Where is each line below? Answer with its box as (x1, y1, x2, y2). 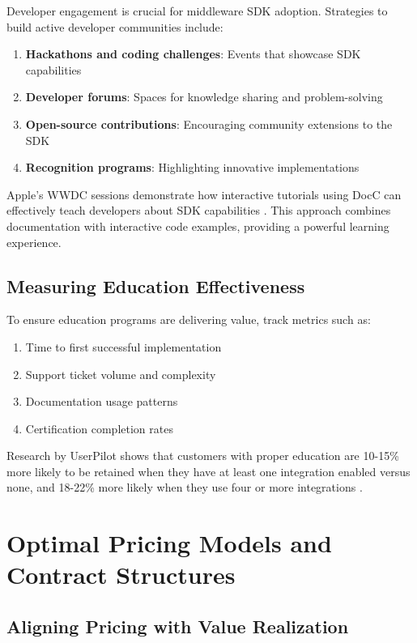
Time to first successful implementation (25, 338, 222, 355)
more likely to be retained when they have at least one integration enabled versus (6, 462, 411, 479)
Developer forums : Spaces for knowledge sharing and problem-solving (25, 88, 383, 105)
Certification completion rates (25, 419, 173, 436)
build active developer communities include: (6, 18, 223, 35)
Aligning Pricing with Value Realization (6, 614, 349, 639)
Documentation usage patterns (25, 393, 178, 410)
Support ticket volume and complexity (25, 365, 216, 382)
